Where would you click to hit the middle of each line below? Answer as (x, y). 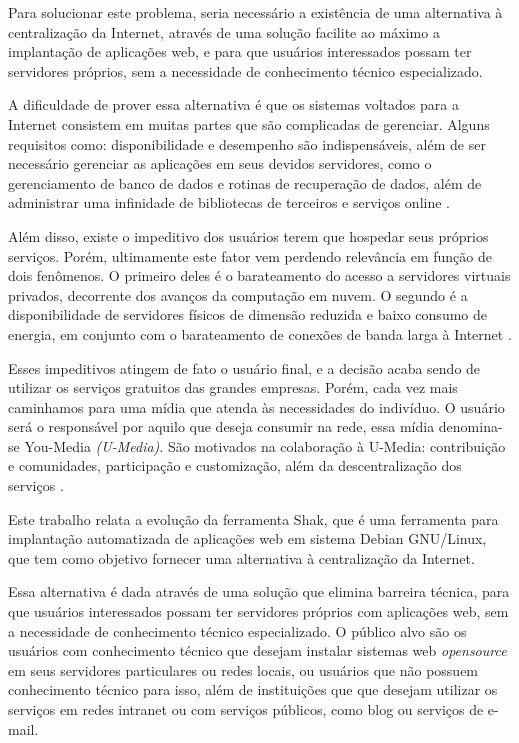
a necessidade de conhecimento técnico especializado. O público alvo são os (237, 630)
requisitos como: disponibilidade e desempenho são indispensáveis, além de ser (247, 143)
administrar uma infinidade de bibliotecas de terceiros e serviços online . (229, 202)
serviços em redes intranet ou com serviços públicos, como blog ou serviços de (246, 709)
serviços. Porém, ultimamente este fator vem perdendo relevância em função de (250, 255)
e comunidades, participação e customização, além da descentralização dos (235, 465)
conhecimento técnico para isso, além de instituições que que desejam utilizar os (253, 689)
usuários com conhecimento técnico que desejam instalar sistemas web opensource (257, 650)
